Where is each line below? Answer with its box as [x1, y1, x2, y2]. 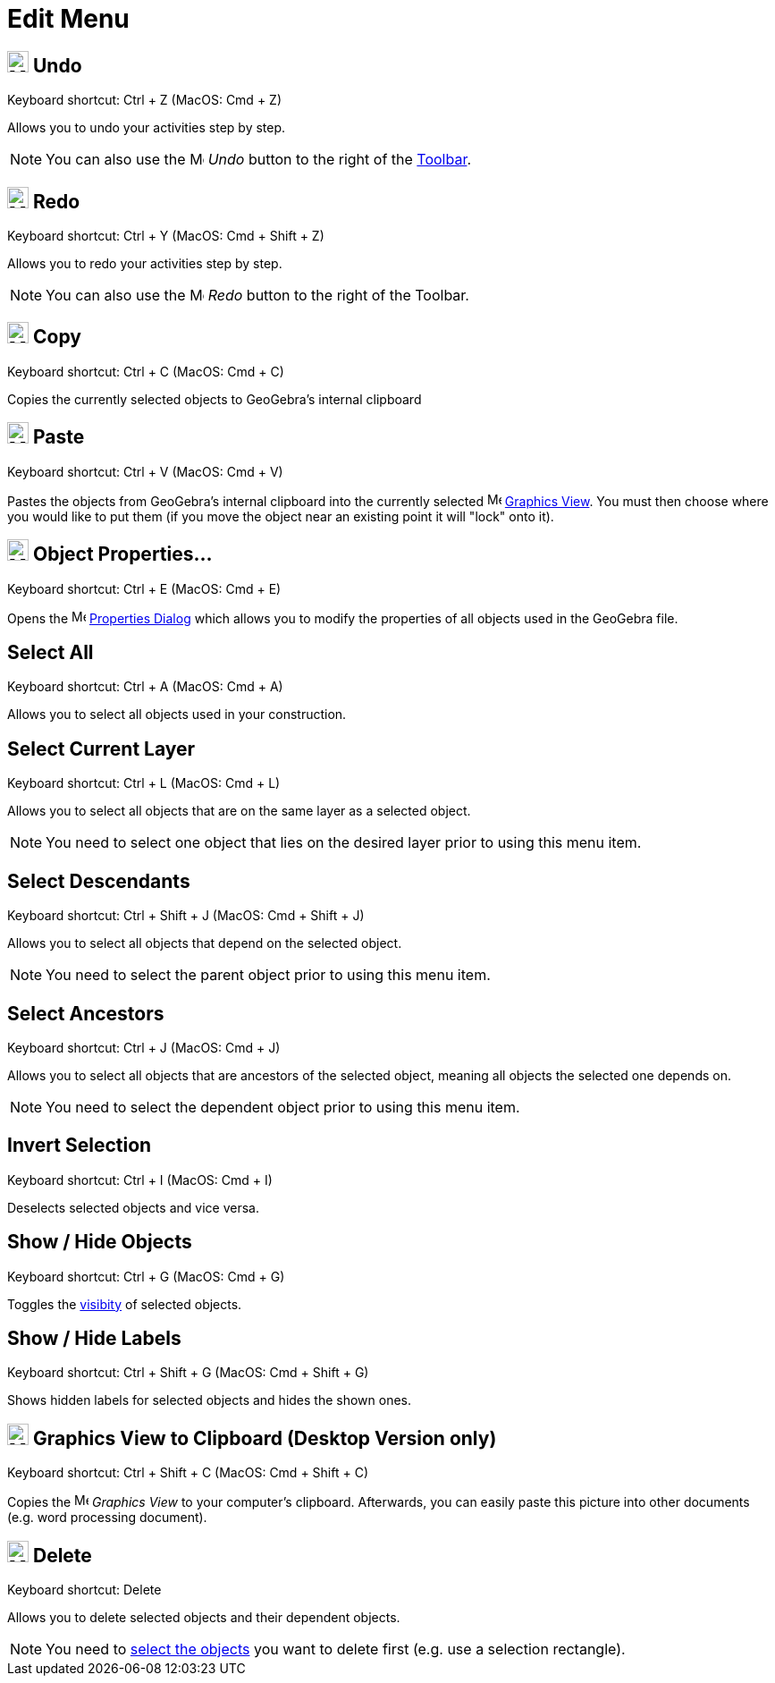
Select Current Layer [7, 737, 196, 760]
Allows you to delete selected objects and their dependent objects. [7, 1610, 400, 1626]
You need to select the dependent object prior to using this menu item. [46, 1097, 520, 1116]
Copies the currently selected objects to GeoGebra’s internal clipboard [7, 391, 422, 407]
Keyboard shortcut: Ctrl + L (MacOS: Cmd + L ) [7, 775, 281, 791]
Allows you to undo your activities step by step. [7, 120, 286, 136]
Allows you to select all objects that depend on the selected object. [7, 935, 402, 951]
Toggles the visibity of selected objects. [7, 1296, 242, 1312]
